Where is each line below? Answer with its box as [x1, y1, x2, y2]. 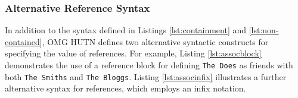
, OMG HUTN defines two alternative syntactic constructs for [42, 35, 269, 48]
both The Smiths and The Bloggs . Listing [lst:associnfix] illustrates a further [5, 70, 287, 83]
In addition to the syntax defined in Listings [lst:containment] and [5, 24, 247, 36]
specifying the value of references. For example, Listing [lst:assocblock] [5, 47, 262, 59]
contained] [5, 35, 42, 48]
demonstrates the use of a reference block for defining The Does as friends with [5, 59, 293, 71]
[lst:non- [249, 24, 279, 36]
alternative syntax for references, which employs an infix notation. [5, 82, 246, 94]
